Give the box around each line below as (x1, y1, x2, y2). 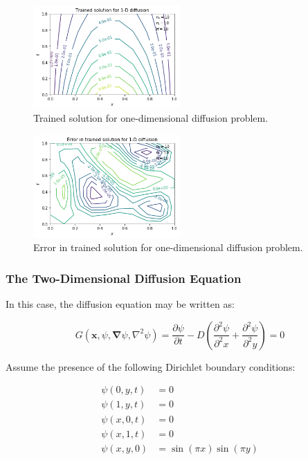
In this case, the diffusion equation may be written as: (6, 297, 235, 311)
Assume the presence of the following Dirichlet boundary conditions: (6, 359, 296, 374)
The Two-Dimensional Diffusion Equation (6, 269, 242, 286)
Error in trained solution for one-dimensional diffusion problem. (33, 240, 303, 255)
